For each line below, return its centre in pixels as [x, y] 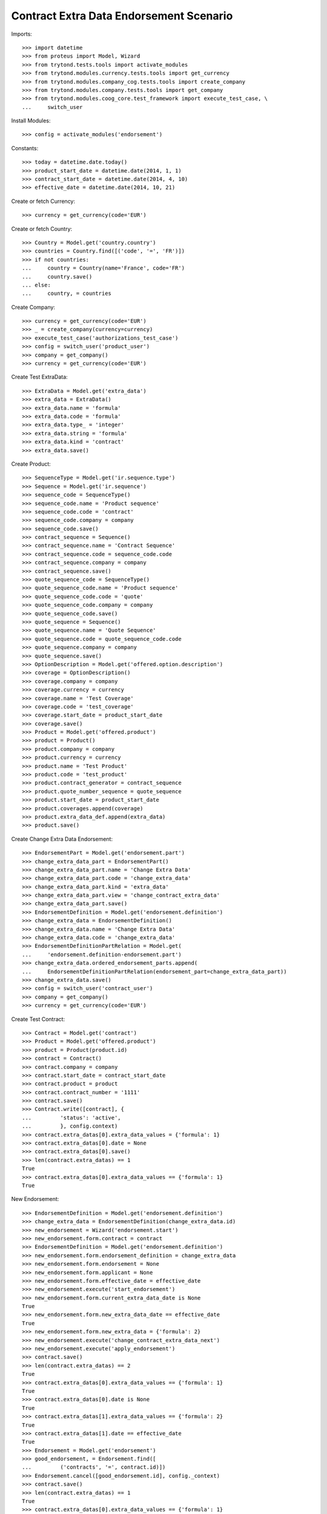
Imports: [22, 34]
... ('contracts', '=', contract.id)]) [94, 1467]
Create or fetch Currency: [43, 201]
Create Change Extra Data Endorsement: [62, 839]
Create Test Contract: [38, 1019]
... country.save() [57, 276]
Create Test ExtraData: [39, 377]
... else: [36, 285]
